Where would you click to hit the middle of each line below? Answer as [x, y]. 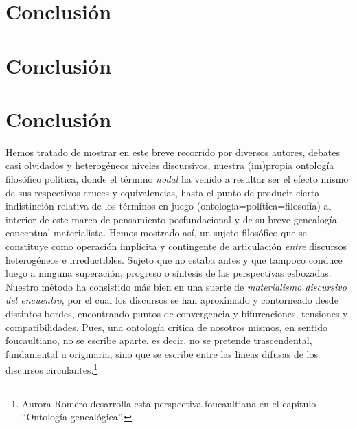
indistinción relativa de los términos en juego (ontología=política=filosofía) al [169, 206]
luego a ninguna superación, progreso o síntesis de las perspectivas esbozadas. [169, 273]
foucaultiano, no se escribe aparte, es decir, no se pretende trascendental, [159, 340]
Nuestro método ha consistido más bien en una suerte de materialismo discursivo [176, 286]
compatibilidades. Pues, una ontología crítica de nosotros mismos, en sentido [167, 327]
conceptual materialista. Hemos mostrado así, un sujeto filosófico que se [156, 233]
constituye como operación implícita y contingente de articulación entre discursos [176, 246]
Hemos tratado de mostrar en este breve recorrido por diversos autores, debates [173, 151]
